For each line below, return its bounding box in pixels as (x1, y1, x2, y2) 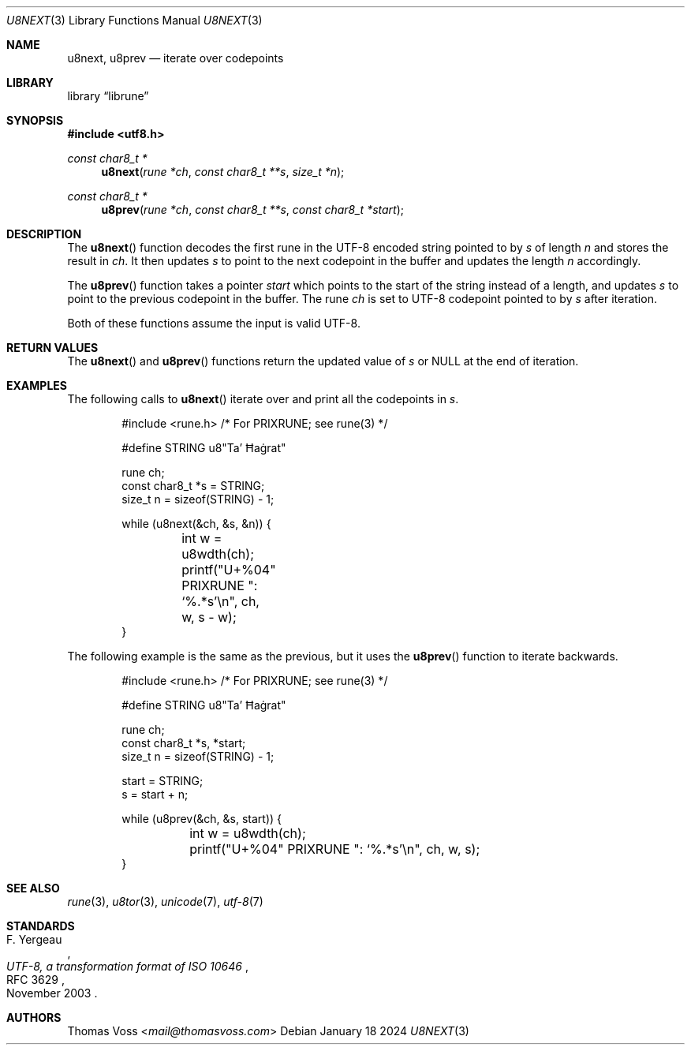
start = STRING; (121, 774, 204, 787)
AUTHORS (6, 1011, 62, 1024)
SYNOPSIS (6, 114, 64, 127)
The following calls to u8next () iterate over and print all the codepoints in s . (67, 392, 459, 406)
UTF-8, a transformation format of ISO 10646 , (6, 959, 248, 973)
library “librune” (67, 89, 149, 103)
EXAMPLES (6, 379, 67, 392)
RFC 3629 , (6, 973, 65, 986)
